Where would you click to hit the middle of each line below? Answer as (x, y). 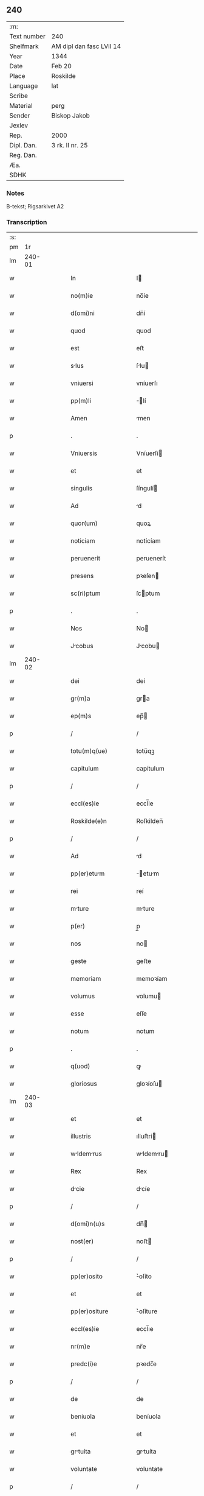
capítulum (151, 769)
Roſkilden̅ (150, 821)
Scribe (19, 96)
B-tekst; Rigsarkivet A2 (35, 206)
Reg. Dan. (23, 155)
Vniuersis (84, 453)
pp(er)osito (87, 1277)
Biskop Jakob (70, 115)
